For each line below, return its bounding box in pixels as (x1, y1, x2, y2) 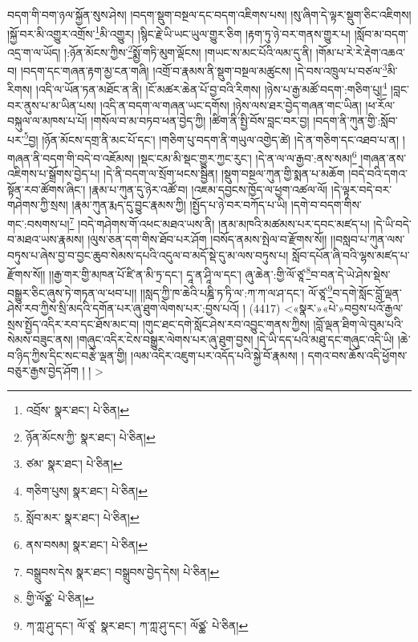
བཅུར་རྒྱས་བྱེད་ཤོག (7, 362, 79, 379)
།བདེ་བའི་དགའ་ (348, 165, 408, 182)
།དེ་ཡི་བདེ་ (373, 215, 412, 232)
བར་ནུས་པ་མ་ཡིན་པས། (7, 96, 97, 113)
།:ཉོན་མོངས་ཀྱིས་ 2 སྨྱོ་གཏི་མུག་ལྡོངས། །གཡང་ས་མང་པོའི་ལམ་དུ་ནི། (64, 41, 313, 60)
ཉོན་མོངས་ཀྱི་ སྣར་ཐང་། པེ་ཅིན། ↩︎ (26, 428, 156, 445)
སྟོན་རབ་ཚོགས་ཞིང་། (7, 180, 86, 197)
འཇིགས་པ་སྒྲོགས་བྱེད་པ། (7, 165, 100, 182)
